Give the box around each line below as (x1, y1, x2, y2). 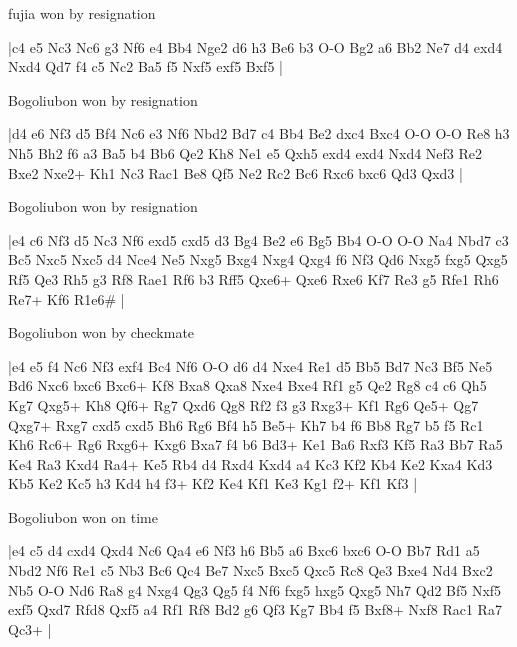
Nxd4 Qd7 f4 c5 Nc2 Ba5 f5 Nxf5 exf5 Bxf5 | (8, 56, 283, 77)
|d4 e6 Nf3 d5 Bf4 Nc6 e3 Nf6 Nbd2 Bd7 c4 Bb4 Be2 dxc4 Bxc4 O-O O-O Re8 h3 (8, 123, 510, 144)
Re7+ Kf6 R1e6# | (8, 288, 125, 309)
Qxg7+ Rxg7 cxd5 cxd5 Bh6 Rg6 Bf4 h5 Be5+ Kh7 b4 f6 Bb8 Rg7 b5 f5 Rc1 (8, 414, 484, 435)
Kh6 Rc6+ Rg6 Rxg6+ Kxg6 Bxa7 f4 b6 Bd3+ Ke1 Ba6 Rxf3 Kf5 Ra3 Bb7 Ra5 (8, 434, 503, 455)
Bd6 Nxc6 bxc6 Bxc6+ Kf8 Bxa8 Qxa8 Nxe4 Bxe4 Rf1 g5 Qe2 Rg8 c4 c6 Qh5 (8, 375, 487, 396)
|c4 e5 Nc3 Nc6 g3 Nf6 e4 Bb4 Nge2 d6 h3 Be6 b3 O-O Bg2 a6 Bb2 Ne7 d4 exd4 (8, 36, 503, 57)
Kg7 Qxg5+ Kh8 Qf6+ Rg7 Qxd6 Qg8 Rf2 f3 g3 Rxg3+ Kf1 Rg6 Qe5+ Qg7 (8, 394, 479, 415)
